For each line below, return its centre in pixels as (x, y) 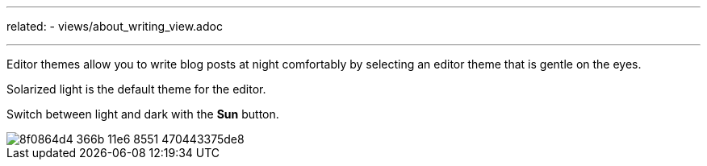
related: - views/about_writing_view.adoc (115, 26)
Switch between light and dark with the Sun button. (143, 114)
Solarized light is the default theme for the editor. (136, 89)
